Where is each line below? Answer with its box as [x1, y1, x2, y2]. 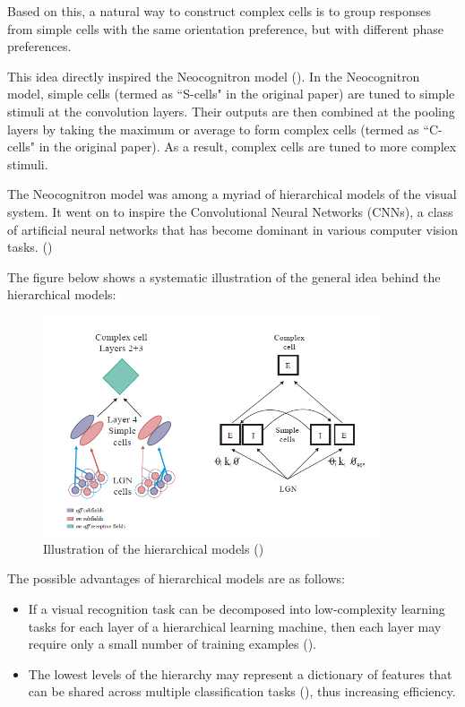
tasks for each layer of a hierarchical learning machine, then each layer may [28, 616, 442, 635]
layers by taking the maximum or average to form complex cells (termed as [7, 119, 419, 138]
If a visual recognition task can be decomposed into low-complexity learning [28, 599, 445, 617]
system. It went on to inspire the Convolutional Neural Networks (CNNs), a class [7, 202, 453, 220]
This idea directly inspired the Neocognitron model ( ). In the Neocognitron [7, 66, 420, 85]
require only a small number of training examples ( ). [28, 634, 316, 653]
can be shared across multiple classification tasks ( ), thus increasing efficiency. [28, 682, 456, 701]
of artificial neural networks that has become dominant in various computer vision [7, 220, 458, 238]
